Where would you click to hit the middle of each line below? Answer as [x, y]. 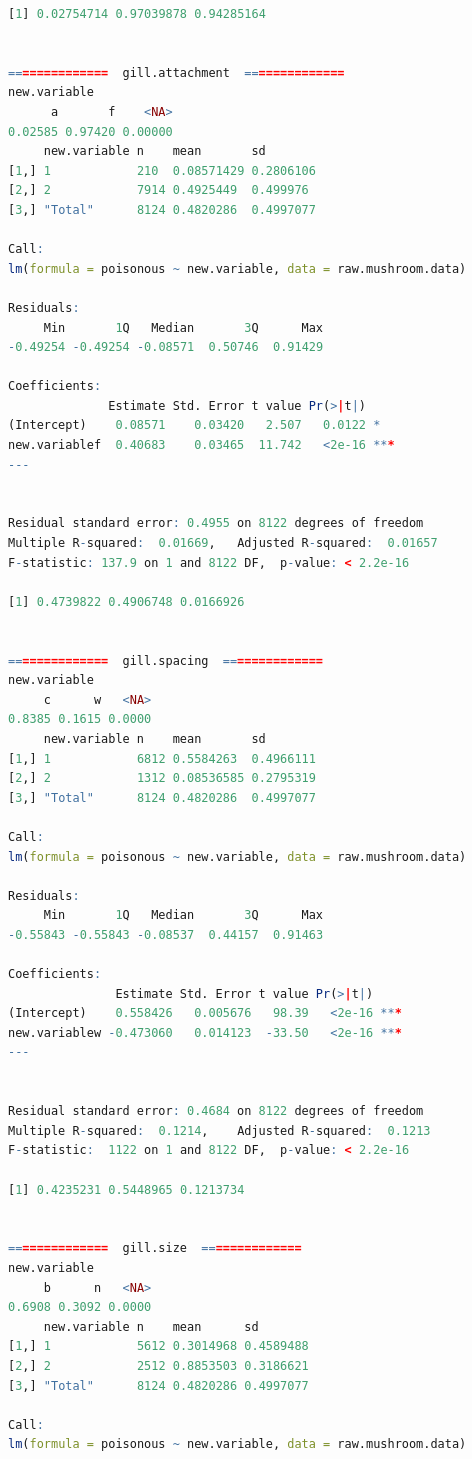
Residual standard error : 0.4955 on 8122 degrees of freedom [216, 523]
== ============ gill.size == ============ [155, 1248]
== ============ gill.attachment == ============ [176, 72]
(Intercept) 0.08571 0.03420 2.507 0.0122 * [194, 425]
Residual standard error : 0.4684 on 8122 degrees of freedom [216, 1111]
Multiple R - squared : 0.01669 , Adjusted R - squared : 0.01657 [223, 543]
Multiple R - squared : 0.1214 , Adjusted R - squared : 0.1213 [219, 1130]
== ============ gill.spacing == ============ [166, 660]
